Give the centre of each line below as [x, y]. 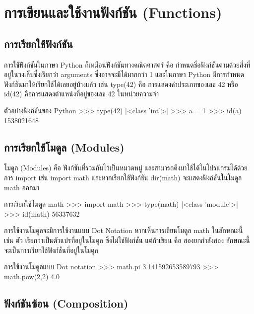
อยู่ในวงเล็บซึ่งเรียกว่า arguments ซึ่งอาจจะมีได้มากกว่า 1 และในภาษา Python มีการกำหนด [124, 74]
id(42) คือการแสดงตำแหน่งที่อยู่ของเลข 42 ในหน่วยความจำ [81, 94]
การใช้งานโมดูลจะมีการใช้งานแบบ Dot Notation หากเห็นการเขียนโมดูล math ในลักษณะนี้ [124, 230]
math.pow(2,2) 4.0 [32, 276]
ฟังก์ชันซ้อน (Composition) [66, 303]
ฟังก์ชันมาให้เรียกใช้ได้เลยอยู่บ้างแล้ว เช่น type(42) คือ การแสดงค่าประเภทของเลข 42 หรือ [121, 84]
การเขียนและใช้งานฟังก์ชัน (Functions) [113, 12]
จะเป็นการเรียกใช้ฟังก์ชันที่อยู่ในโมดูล [51, 250]
